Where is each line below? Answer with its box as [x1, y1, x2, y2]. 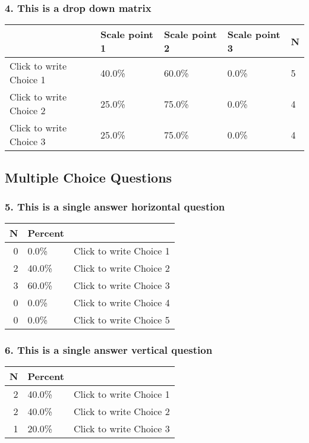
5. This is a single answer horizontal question [5, 199, 225, 213]
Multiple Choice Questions [5, 168, 172, 186]
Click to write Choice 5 [73, 313, 170, 327]
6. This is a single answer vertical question [5, 343, 213, 357]
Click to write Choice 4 [73, 296, 170, 310]
